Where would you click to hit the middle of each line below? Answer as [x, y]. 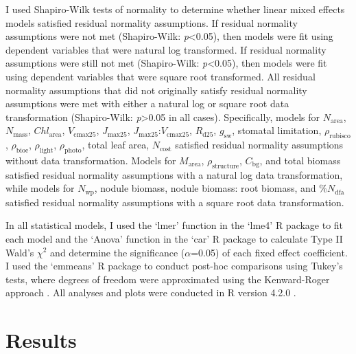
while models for [40, 188]
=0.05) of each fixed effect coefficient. [269, 252]
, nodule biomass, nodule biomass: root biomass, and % [211, 188]
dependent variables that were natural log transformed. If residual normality [166, 49]
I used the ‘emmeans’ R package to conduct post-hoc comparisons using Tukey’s [174, 266]
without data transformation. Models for [91, 160]
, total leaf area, [116, 145]
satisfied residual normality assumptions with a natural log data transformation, [174, 174]
